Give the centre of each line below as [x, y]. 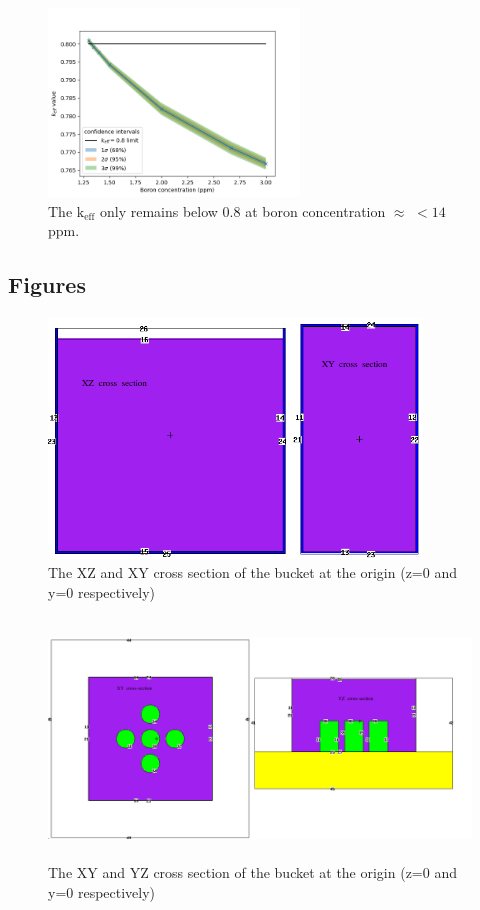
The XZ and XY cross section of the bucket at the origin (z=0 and [252, 572]
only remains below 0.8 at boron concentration [242, 210]
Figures [47, 284]
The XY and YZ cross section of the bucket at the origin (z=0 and [252, 872]
